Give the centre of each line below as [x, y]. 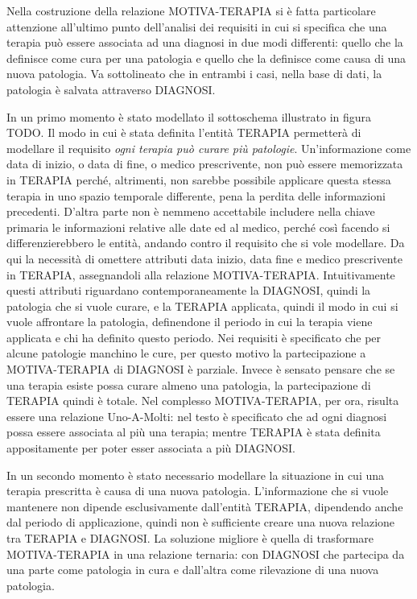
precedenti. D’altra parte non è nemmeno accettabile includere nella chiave [191, 211]
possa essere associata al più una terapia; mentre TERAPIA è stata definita [194, 432]
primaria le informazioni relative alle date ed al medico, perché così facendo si [198, 227]
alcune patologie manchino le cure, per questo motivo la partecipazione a [186, 353]
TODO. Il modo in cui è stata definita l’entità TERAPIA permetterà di [184, 132]
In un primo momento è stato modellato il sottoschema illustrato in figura [189, 116]
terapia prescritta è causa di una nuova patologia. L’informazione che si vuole [198, 491]
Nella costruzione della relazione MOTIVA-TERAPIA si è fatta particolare [191, 10]
